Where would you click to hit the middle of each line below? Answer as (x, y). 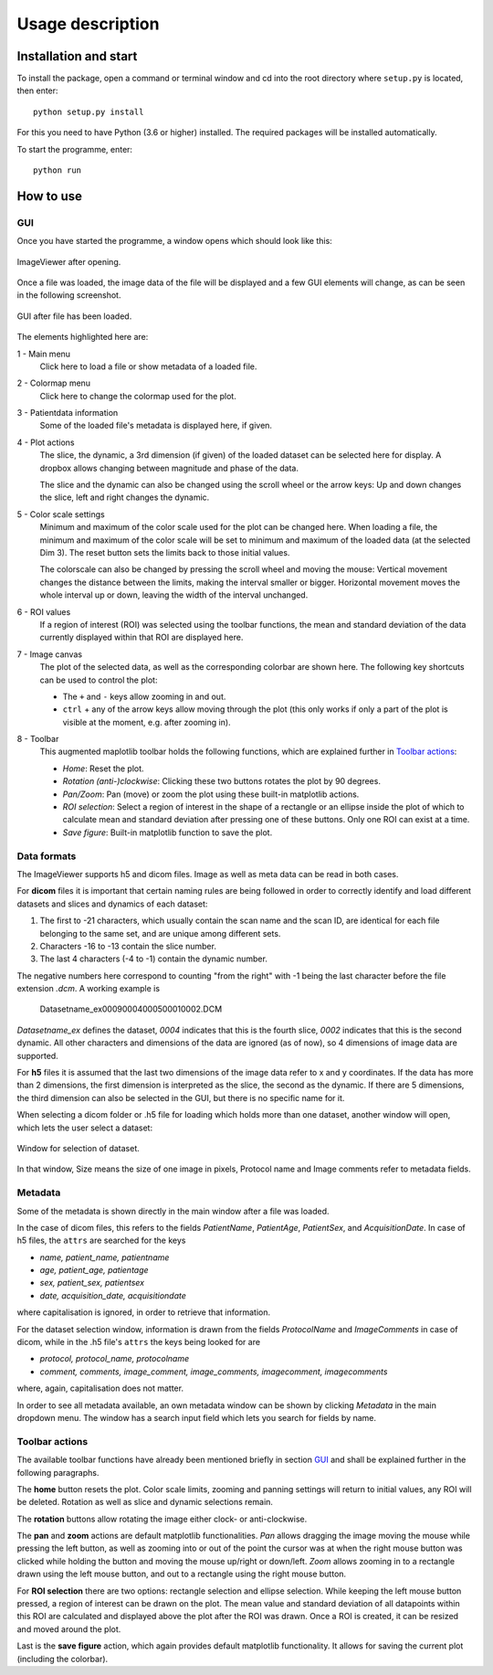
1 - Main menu (44, 354)
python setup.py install (89, 111)
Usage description (88, 24)
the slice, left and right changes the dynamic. (125, 497)
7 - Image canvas (49, 654)
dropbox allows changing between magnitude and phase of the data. (169, 468)
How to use (49, 196)
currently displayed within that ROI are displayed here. (142, 637)
